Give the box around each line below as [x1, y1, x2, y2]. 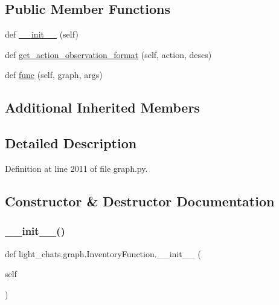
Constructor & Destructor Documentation [5, 191, 275, 210]
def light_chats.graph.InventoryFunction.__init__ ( [5, 247, 201, 260]
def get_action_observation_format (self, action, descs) [5, 48, 212, 61]
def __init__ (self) [5, 28, 79, 41]
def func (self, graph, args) [5, 68, 103, 81]
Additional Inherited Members [5, 98, 200, 117]
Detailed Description [5, 134, 137, 152]
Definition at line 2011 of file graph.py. [5, 162, 148, 174]
